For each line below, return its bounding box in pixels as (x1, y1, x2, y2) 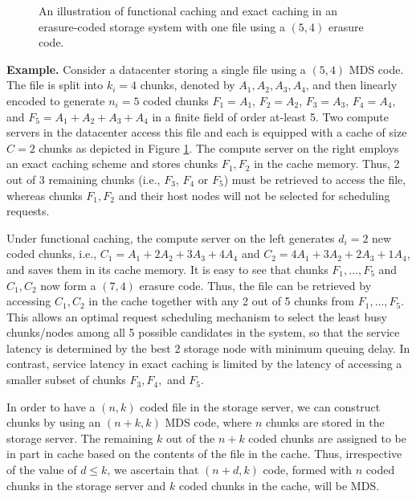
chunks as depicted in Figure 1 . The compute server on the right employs (39, 139, 399, 156)
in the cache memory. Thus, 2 (254, 155, 400, 172)
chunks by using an (6, 414, 101, 431)
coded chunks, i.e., (6, 245, 97, 262)
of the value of (6, 461, 77, 478)
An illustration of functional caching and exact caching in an (39, 2, 337, 18)
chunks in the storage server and (6, 477, 166, 493)
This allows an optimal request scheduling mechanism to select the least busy (6, 308, 387, 325)
